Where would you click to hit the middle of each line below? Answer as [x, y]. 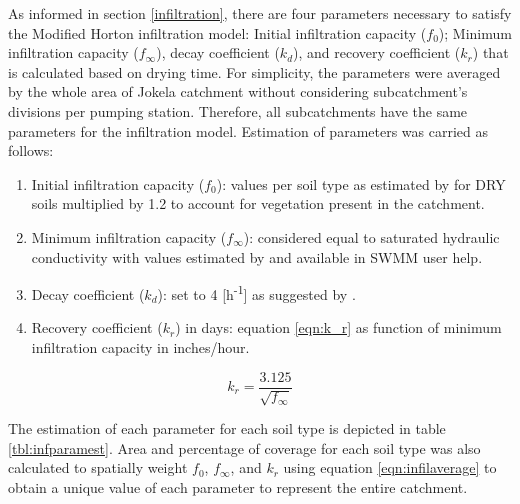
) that [490, 52]
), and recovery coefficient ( [377, 52]
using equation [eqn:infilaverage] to [390, 467]
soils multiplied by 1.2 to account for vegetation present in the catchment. [258, 203]
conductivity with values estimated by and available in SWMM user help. [257, 256]
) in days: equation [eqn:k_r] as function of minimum [338, 327]
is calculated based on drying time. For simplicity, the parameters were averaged [254, 71]
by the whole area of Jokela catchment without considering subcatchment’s [238, 91]
